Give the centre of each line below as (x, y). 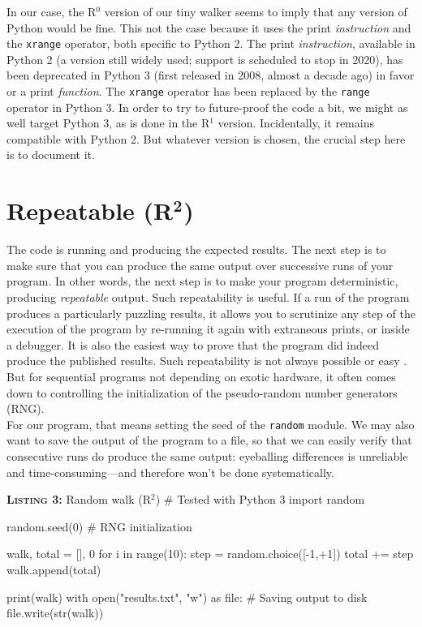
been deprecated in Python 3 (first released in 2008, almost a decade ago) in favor (211, 75)
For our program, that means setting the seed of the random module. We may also (211, 424)
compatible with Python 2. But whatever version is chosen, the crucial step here (206, 138)
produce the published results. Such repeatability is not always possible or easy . (207, 361)
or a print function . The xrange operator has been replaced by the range (188, 91)
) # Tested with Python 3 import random (260, 499)
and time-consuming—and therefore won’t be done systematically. (170, 472)
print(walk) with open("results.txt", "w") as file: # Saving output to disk (187, 597)
